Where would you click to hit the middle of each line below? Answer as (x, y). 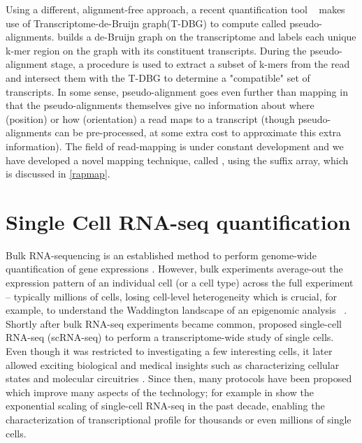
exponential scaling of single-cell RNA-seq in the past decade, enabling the (165, 406)
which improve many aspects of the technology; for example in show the (160, 392)
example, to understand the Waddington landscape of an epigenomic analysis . (176, 310)
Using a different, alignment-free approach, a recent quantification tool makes (175, 9)
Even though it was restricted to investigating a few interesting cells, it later (169, 351)
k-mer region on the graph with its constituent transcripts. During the (156, 50)
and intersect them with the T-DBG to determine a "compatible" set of (158, 77)
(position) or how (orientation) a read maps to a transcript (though (150, 118)
